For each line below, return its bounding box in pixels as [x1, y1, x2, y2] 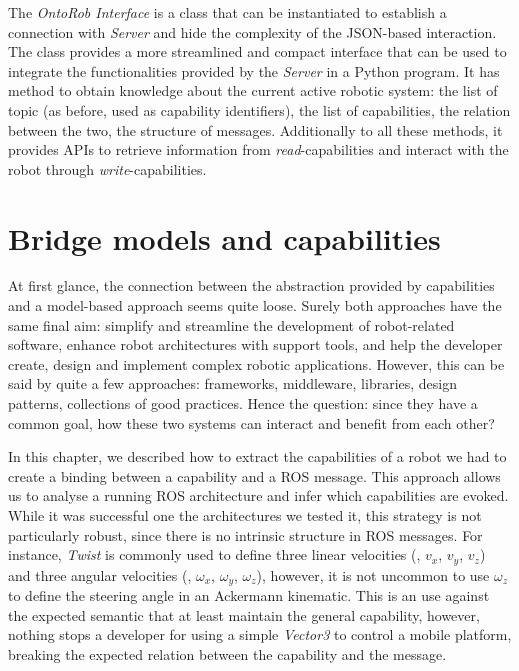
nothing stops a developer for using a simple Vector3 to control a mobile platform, [8, 624, 512, 645]
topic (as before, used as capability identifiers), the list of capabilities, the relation [8, 99, 511, 120]
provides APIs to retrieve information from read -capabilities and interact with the [8, 139, 509, 160]
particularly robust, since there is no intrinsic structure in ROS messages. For [8, 524, 483, 545]
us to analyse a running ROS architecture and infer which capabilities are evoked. [8, 485, 509, 506]
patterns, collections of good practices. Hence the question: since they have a [8, 393, 478, 414]
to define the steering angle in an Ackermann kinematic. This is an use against [8, 585, 490, 606]
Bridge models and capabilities [8, 217, 441, 258]
